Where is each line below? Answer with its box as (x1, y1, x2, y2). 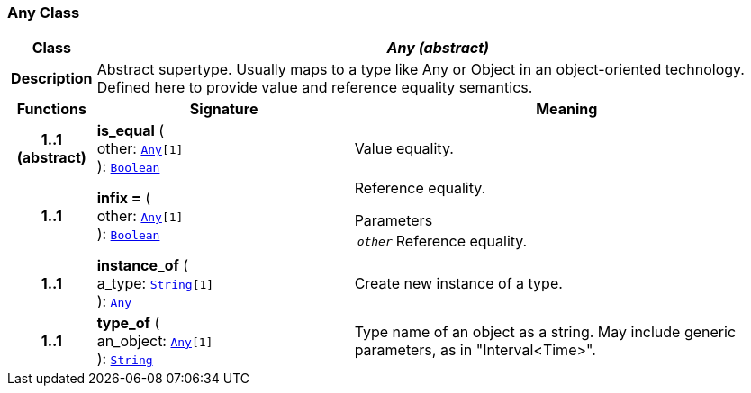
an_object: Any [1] (96, 332, 213, 351)
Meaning (536, 100, 598, 119)
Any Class (7, 4, 80, 22)
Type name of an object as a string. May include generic (354, 323, 737, 342)
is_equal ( (96, 121, 165, 140)
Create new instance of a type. (354, 274, 563, 293)
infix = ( (96, 189, 151, 208)
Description (11, 69, 93, 88)
